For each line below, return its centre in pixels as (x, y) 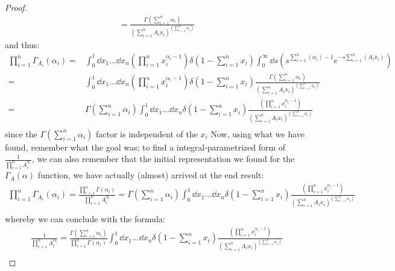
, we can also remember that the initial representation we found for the (163, 159)
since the (21, 133)
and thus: (22, 45)
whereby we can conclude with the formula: (85, 218)
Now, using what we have (258, 133)
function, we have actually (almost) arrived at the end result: (151, 175)
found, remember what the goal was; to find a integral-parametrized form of (145, 147)
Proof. (16, 7)
